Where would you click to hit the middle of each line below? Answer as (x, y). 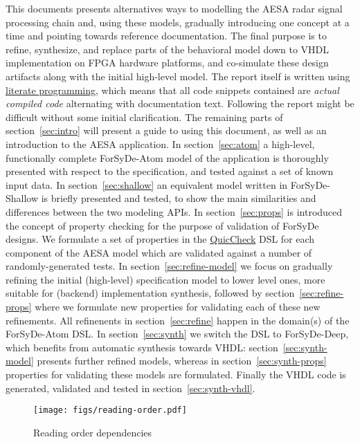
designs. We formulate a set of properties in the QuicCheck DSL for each (160, 239)
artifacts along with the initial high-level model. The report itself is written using (178, 76)
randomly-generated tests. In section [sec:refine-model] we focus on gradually (169, 266)
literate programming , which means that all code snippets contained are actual (172, 90)
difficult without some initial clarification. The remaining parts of (144, 117)
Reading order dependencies (93, 432)
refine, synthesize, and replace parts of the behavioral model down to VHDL (168, 49)
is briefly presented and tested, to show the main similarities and (179, 198)
